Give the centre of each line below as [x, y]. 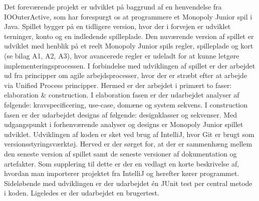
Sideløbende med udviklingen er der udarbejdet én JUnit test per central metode [128, 183]
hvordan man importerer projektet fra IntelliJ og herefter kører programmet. [122, 173]
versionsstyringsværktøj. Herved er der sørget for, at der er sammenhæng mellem [128, 144]
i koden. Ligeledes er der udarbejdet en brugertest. [82, 193]
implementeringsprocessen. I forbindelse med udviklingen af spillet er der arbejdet [130, 65]
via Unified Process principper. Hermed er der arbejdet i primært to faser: [118, 85]
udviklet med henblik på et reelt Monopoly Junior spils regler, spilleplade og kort [129, 46]
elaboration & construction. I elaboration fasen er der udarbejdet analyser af [122, 95]
